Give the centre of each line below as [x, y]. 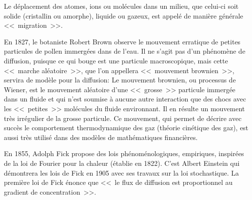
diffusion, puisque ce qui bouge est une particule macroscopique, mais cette [116, 60]
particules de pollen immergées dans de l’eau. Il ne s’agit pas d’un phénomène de [125, 51]
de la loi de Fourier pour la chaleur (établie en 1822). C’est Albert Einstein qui [122, 163]
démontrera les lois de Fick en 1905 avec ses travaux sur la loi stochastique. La [122, 172]
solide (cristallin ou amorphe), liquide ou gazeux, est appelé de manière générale [124, 15]
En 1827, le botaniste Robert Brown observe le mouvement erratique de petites [122, 41]
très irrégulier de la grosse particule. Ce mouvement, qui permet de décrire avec [123, 118]
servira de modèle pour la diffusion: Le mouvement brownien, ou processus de [120, 80]
